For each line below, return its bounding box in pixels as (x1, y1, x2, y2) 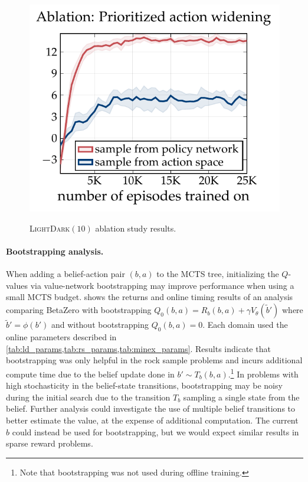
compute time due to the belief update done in (6, 367, 175, 380)
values (6, 279, 28, 291)
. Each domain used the (202, 318, 288, 331)
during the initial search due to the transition (6, 390, 171, 403)
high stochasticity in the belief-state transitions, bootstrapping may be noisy (6, 379, 283, 392)
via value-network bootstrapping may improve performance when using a (30, 279, 294, 291)
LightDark (30, 222, 70, 234)
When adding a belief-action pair (6, 268, 125, 280)
